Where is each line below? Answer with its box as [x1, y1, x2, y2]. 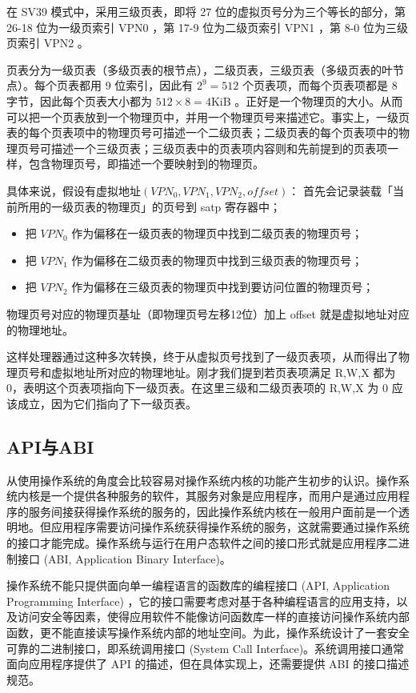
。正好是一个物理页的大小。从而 [234, 92, 403, 109]
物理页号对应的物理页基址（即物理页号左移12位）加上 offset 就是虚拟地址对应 [6, 305, 410, 322]
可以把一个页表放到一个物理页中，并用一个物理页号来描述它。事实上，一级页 [6, 108, 410, 125]
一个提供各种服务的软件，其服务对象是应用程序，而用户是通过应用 [50, 487, 398, 504]
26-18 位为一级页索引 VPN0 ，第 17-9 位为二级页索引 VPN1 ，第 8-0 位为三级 [6, 18, 409, 35]
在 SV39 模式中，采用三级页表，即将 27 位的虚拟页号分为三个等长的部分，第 [6, 3, 406, 19]
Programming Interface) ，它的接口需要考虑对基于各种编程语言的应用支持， [6, 592, 397, 609]
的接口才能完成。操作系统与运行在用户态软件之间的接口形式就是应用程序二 [6, 535, 398, 551]
